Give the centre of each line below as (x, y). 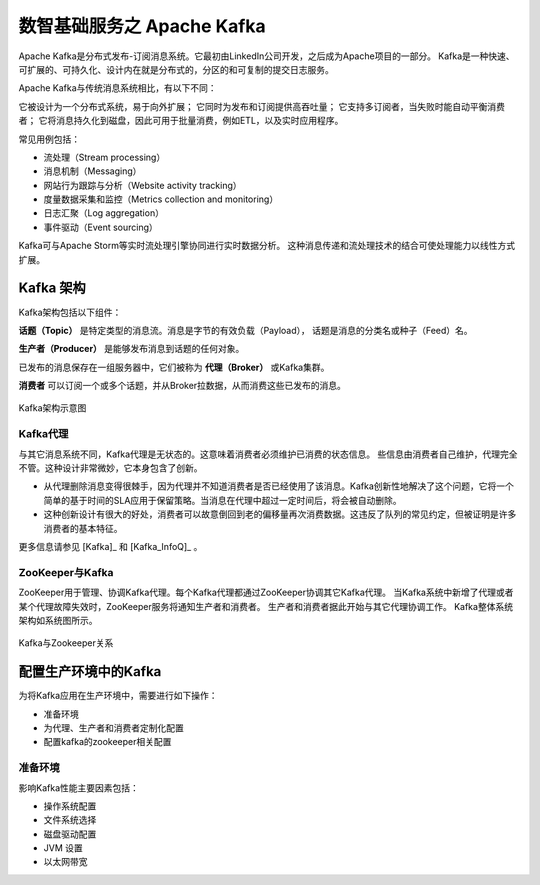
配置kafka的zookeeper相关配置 (107, 742)
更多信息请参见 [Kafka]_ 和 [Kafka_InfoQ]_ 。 (110, 546)
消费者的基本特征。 (83, 528)
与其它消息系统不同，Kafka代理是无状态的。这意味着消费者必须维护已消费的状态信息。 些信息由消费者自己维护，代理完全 (268, 454)
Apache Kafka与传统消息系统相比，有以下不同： (117, 88)
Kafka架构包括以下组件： (70, 312)
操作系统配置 (70, 806)
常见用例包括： (49, 139)
